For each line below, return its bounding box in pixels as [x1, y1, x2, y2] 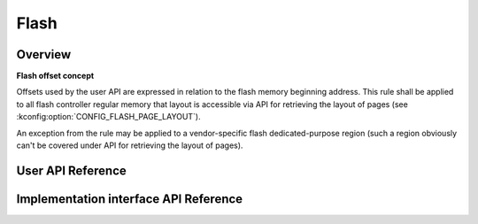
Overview [16, 47, 72, 62]
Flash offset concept [16, 71, 95, 81]
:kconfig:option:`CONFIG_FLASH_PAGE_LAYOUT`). [16, 112, 201, 122]
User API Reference [16, 163, 127, 178]
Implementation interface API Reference [16, 191, 243, 206]
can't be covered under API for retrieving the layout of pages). [16, 140, 243, 151]
